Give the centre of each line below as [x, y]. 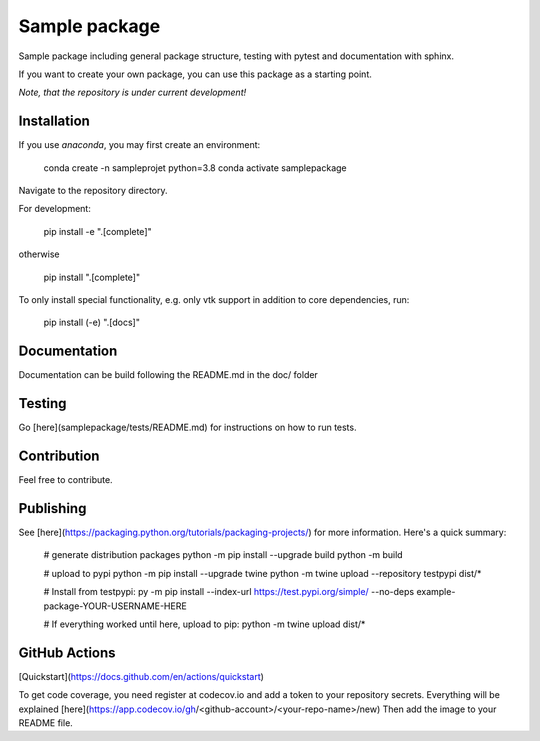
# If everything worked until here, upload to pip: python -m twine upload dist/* [204, 624]
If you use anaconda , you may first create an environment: [139, 145]
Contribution [59, 455]
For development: [55, 209]
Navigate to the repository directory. [93, 191]
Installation [54, 121]
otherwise [39, 254]
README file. [46, 723]
